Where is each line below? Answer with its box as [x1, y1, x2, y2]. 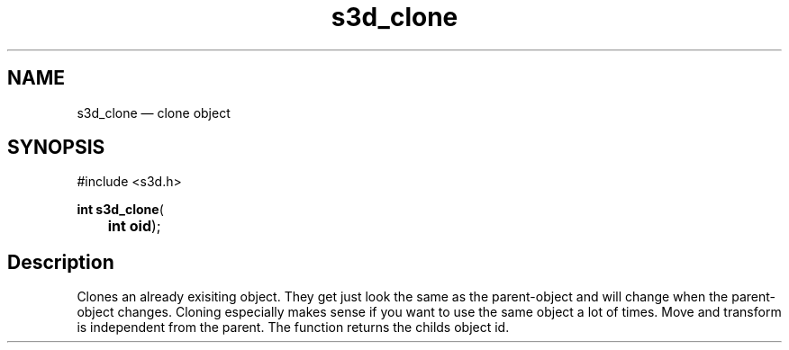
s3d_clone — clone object [77, 104, 231, 121]
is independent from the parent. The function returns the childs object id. [77, 319, 510, 336]
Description [7, 250, 114, 274]
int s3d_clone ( [77, 202, 164, 218]
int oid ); [107, 217, 161, 236]
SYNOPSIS [7, 136, 105, 159]
